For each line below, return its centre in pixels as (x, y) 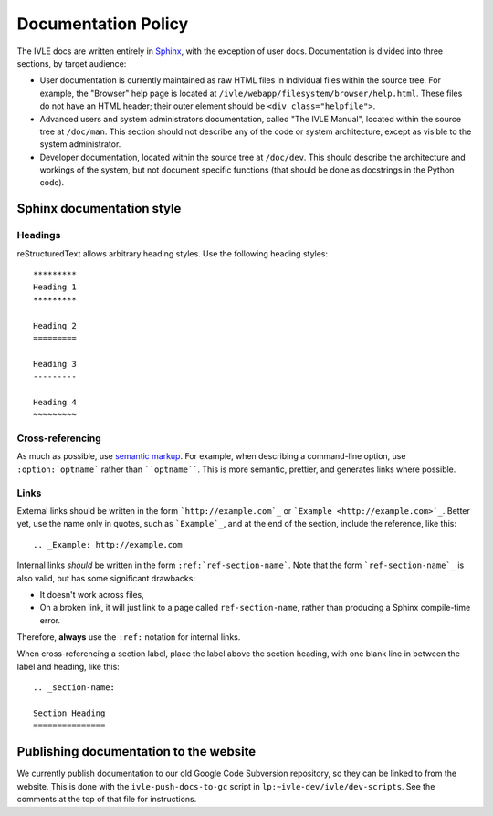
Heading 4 (55, 402)
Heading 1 (55, 287)
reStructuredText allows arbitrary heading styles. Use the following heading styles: (173, 253)
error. (50, 620)
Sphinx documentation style (99, 209)
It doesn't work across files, (92, 594)
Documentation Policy (103, 24)
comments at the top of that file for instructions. (107, 800)
